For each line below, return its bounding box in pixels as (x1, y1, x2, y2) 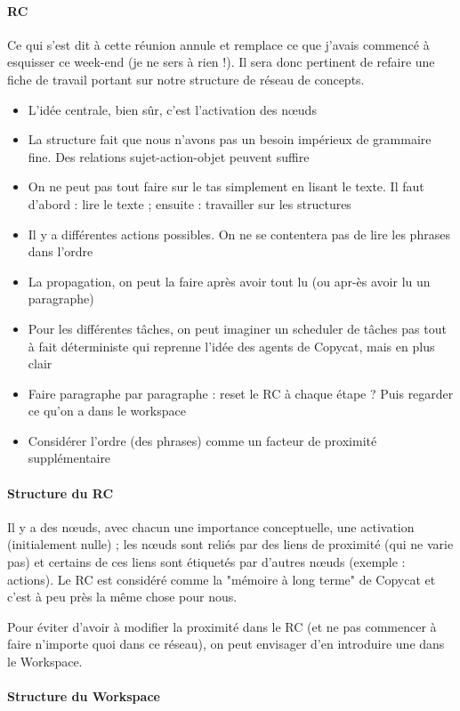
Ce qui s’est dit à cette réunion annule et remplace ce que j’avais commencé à (7, 35, 430, 53)
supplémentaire (28, 448, 111, 467)
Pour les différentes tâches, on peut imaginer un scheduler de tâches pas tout (28, 319, 447, 337)
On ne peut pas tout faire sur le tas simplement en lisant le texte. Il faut (28, 177, 424, 196)
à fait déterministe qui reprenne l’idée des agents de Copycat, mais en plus (28, 336, 435, 355)
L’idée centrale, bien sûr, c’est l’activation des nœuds (28, 100, 317, 118)
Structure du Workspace (7, 687, 160, 706)
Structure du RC (7, 483, 114, 502)
